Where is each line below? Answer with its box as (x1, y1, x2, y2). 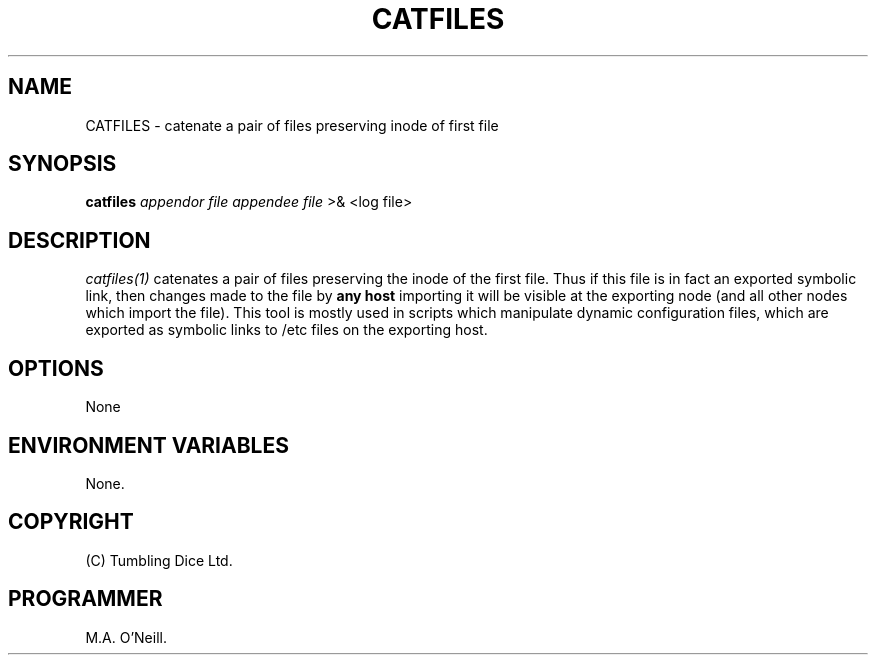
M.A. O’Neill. (85, 628, 167, 646)
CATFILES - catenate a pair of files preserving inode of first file (85, 116, 499, 134)
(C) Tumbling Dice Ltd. (85, 551, 233, 569)
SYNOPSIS (8, 151, 117, 177)
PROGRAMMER (8, 586, 163, 612)
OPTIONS (8, 355, 104, 381)
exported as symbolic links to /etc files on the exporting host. (85, 321, 488, 339)
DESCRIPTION (8, 227, 151, 253)
